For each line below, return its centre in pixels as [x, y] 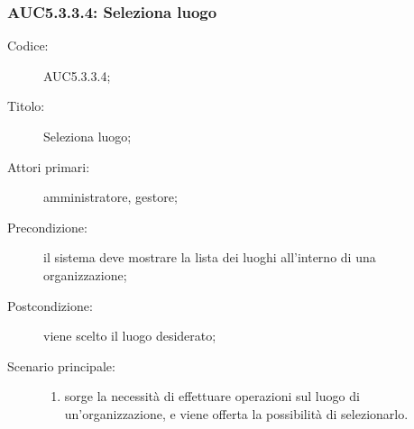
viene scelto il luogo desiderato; [130, 336]
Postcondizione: [50, 305]
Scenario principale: [61, 365]
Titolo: [26, 106]
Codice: [28, 46]
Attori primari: [49, 166]
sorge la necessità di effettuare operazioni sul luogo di [212, 396]
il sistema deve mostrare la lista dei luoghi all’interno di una [210, 257]
